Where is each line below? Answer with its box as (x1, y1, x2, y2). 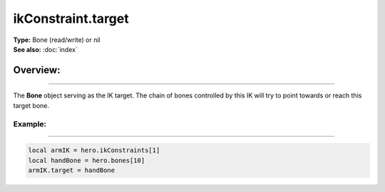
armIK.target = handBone (28, 166, 115, 174)
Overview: (13, 64, 61, 76)
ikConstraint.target (13, 11, 129, 26)
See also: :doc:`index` (13, 45, 78, 53)
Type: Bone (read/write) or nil (13, 36, 101, 44)
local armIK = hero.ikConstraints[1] (28, 146, 160, 154)
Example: (13, 119, 46, 129)
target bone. (13, 101, 50, 110)
